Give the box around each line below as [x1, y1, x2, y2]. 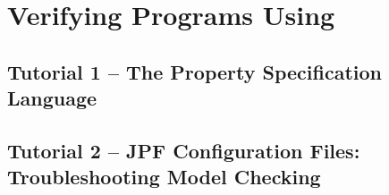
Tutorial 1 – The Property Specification [7, 57, 382, 85]
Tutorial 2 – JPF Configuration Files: [7, 136, 360, 164]
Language [7, 84, 97, 112]
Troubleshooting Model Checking [7, 163, 321, 191]
